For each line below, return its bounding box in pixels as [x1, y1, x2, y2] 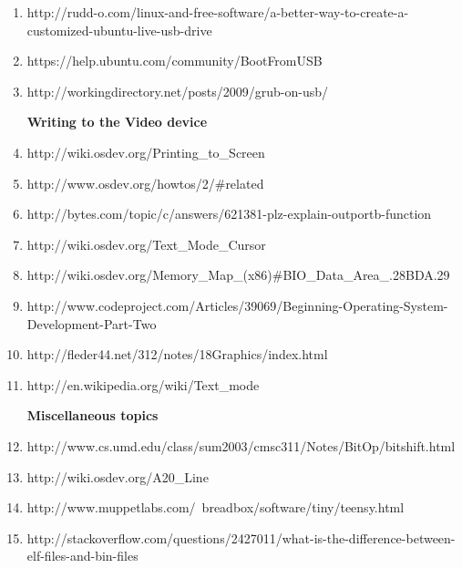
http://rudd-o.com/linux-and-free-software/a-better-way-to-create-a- [26, 3, 409, 21]
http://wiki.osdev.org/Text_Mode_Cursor [26, 234, 266, 253]
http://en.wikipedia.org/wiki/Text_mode [26, 375, 260, 394]
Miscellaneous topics [26, 406, 159, 425]
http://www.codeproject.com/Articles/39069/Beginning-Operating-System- [26, 295, 448, 315]
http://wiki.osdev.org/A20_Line [26, 467, 209, 486]
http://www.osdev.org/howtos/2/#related [26, 173, 264, 192]
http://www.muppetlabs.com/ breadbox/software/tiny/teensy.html [26, 498, 405, 517]
